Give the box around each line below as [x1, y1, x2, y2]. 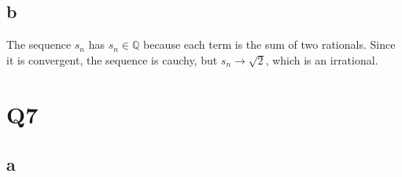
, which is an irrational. [265, 51, 378, 68]
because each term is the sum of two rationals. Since [143, 36, 396, 53]
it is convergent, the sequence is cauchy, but [6, 51, 218, 68]
